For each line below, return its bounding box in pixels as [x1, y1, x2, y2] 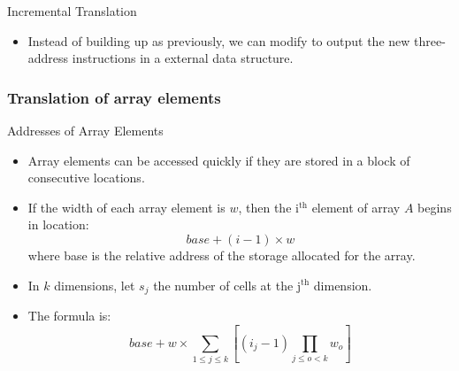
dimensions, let [54, 275, 135, 294]
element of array [311, 197, 401, 216]
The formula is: [27, 306, 111, 325]
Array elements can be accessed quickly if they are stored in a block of [27, 151, 410, 169]
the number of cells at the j [153, 275, 302, 294]
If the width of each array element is [27, 197, 226, 216]
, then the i [238, 197, 299, 216]
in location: [27, 215, 89, 234]
